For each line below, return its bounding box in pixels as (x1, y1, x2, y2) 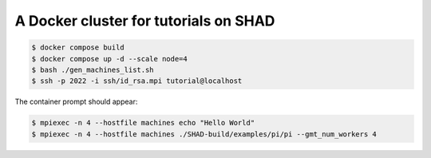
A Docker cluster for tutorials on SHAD (14, 12, 275, 30)
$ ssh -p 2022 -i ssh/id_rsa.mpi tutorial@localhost (31, 77, 243, 85)
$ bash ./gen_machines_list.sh (31, 65, 155, 74)
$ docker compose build (31, 43, 125, 52)
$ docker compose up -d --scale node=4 (31, 54, 188, 63)
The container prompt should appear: (14, 97, 138, 107)
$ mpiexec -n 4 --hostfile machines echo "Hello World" (31, 118, 255, 128)
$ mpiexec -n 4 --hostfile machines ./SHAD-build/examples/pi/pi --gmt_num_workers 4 (31, 129, 377, 139)
